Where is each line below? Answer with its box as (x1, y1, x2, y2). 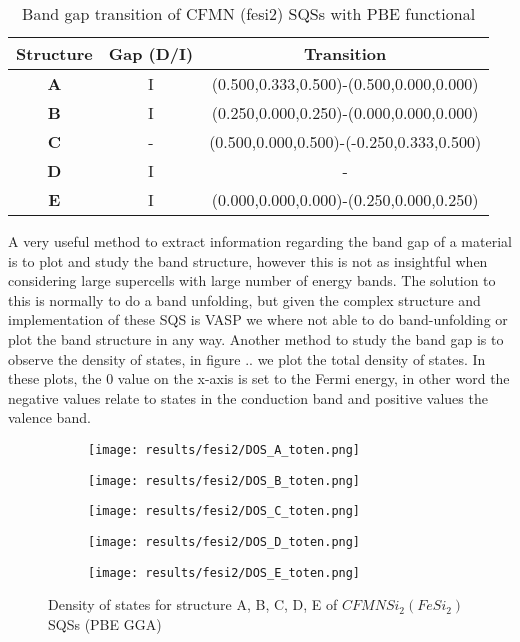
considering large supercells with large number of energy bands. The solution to (8, 270, 496, 291)
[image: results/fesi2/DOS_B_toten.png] (88, 473, 361, 488)
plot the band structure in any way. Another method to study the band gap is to (8, 328, 504, 349)
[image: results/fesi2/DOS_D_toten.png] (88, 534, 361, 549)
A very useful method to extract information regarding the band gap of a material (8, 231, 512, 251)
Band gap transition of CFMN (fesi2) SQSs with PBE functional (22, 2, 476, 25)
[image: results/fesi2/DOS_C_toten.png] (88, 504, 361, 519)
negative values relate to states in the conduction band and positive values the (8, 387, 488, 408)
